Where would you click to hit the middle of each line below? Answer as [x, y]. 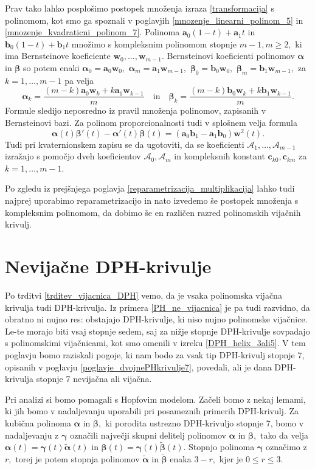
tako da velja [284, 435]
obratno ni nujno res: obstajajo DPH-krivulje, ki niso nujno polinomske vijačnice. [156, 319]
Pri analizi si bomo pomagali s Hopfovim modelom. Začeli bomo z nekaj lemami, [155, 399]
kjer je [231, 459]
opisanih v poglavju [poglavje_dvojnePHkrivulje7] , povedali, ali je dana [138, 367]
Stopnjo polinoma [222, 447]
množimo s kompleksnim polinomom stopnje [154, 43]
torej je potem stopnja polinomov [78, 459]
